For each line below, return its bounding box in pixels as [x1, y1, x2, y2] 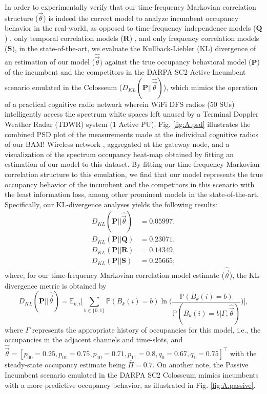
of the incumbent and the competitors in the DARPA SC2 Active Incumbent [5, 67, 246, 77]
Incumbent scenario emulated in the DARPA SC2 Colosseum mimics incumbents [5, 369, 259, 380]
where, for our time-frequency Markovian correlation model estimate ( [5, 270, 224, 280]
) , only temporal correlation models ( [5, 33, 124, 43]
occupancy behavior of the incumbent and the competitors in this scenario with [5, 179, 255, 189]
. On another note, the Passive [152, 359, 249, 370]
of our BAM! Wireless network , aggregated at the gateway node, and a [5, 139, 230, 149]
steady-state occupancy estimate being [5, 359, 126, 370]
